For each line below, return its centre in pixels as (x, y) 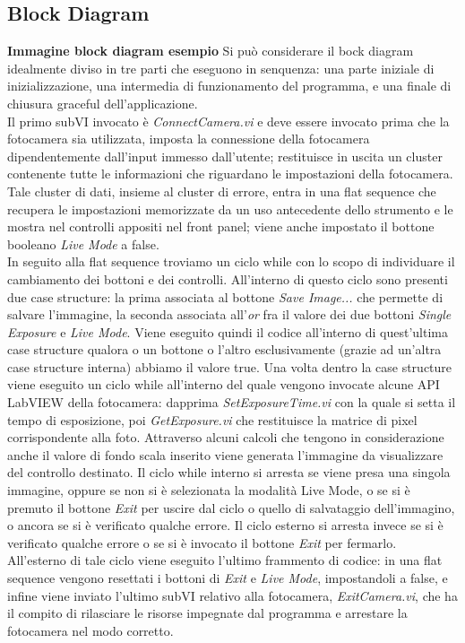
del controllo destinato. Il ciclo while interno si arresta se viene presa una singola (229, 472)
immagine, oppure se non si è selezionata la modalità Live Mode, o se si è (209, 490)
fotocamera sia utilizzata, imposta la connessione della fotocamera (189, 139)
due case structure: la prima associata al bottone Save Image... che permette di (225, 296)
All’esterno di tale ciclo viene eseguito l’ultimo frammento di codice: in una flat (225, 560)
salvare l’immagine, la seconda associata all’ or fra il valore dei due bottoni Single (229, 314)
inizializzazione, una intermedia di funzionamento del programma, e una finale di (229, 86)
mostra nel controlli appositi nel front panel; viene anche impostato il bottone (221, 226)
